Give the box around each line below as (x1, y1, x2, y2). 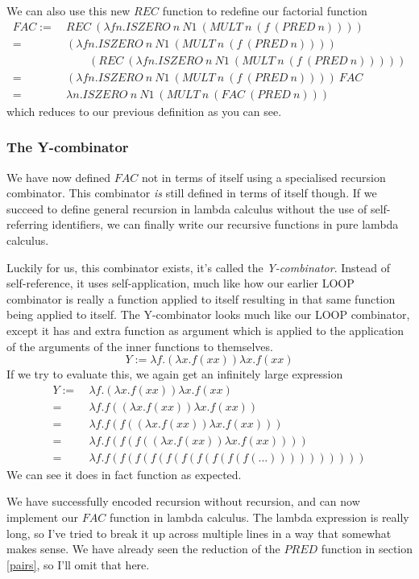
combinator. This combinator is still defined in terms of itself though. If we (6, 184, 377, 201)
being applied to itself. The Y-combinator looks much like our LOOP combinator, (6, 306, 410, 323)
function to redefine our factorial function (162, 2, 367, 19)
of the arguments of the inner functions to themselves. (6, 337, 273, 354)
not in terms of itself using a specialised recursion (141, 168, 386, 185)
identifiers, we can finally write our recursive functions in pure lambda (52, 216, 399, 233)
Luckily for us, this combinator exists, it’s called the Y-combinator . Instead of (6, 258, 390, 275)
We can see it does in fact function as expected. (6, 465, 242, 482)
